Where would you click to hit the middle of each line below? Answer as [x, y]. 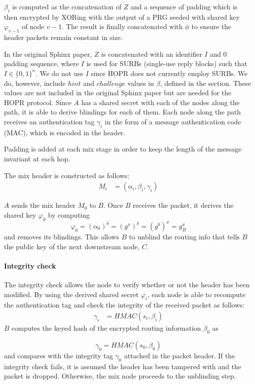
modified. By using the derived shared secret [71, 294]
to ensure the [211, 26]
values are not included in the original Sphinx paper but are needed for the [118, 93]
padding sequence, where [42, 63]
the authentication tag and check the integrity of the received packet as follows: [124, 305]
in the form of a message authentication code [173, 121]
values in [141, 83]
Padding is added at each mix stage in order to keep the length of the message [123, 149]
